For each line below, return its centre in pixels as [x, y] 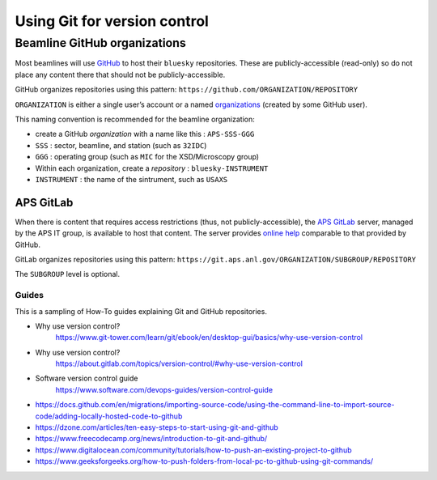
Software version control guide [87, 378]
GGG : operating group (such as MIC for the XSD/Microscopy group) [147, 157]
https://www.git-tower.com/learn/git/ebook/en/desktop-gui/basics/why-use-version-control [209, 338]
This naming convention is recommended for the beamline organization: [135, 119]
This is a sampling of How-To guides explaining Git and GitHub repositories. [141, 311]
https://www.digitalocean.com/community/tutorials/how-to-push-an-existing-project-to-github [193, 450]
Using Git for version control [112, 21]
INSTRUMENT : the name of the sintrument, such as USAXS [132, 179]
